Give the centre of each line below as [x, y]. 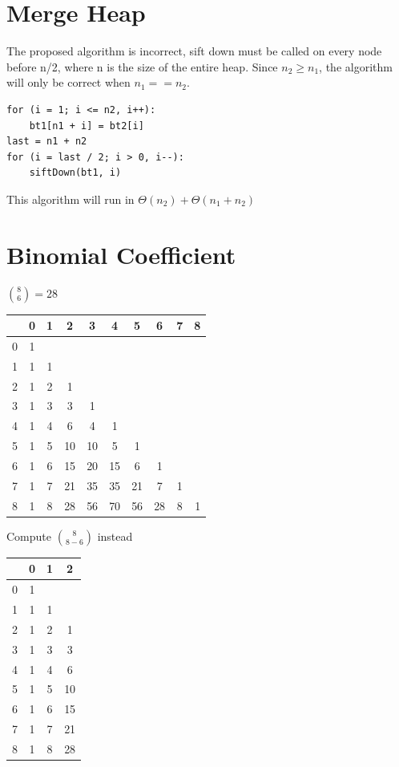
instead [115, 536]
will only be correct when [69, 82]
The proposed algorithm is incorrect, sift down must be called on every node [194, 51]
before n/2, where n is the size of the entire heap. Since [142, 66]
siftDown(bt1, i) [75, 173]
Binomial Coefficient [121, 254]
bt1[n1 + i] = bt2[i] [87, 126]
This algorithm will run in [71, 199]
